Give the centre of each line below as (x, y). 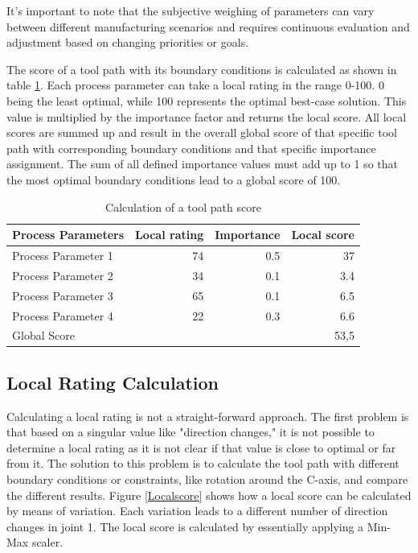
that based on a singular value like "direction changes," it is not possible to (191, 432)
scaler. (47, 542)
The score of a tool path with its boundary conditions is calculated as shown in (202, 69)
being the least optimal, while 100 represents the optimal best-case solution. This (207, 100)
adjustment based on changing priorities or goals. (128, 42)
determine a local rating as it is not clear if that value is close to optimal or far (201, 447)
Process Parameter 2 (63, 275)
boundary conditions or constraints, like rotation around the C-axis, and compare (207, 479)
